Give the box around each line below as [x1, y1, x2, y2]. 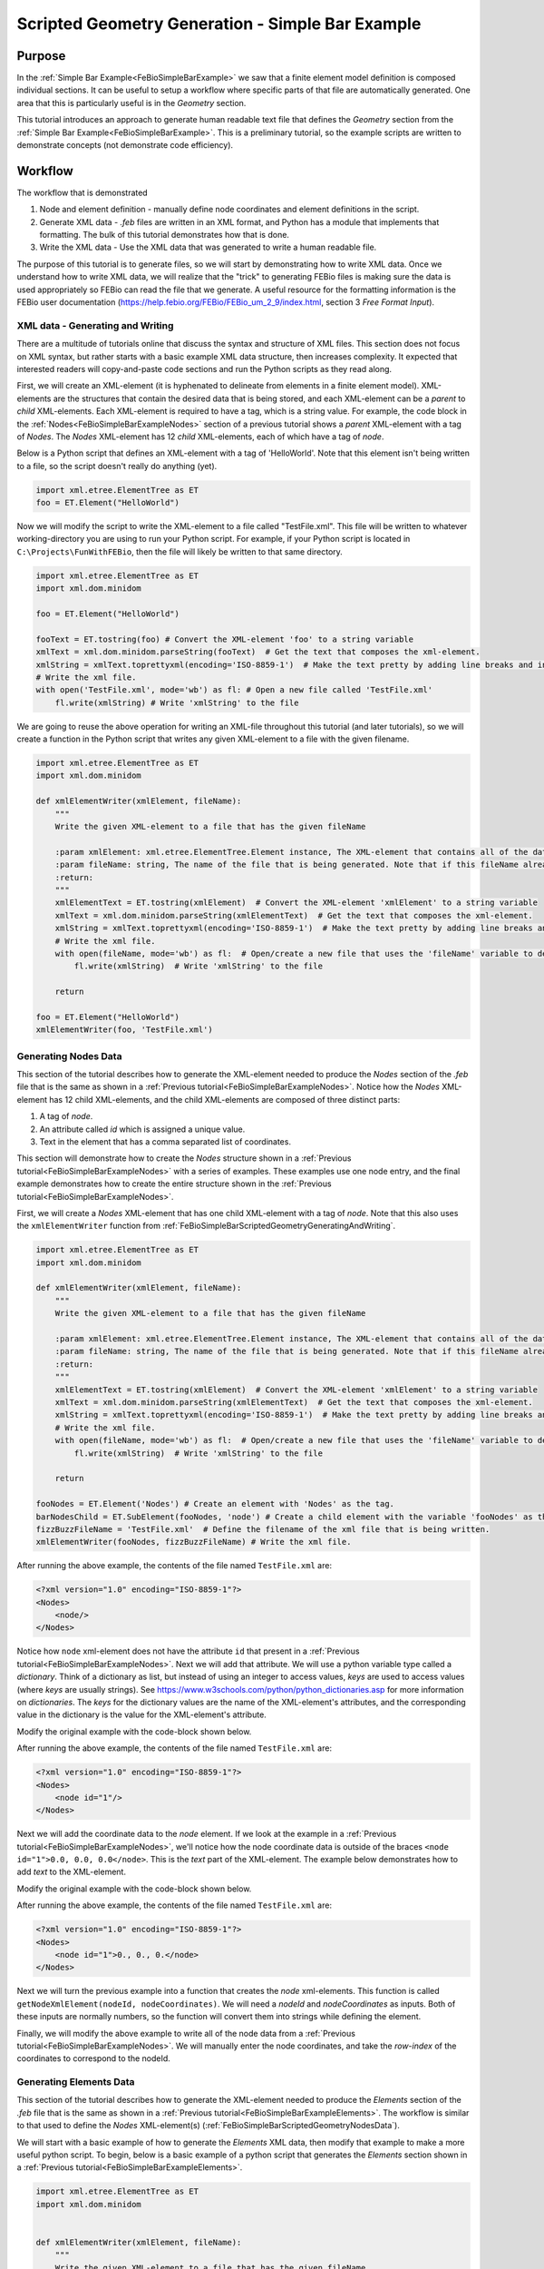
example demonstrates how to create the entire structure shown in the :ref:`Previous [16, 1178, 332, 1189]
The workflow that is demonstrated [16, 187, 149, 198]
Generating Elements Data [16, 2076, 135, 2088]
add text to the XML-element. [16, 1866, 127, 1878]
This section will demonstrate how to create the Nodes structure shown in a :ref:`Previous [16, 1153, 352, 1164]
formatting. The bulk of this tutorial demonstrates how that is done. [39, 230, 290, 241]
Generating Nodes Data [16, 1049, 122, 1062]
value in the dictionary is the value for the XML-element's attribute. [16, 1709, 267, 1720]
